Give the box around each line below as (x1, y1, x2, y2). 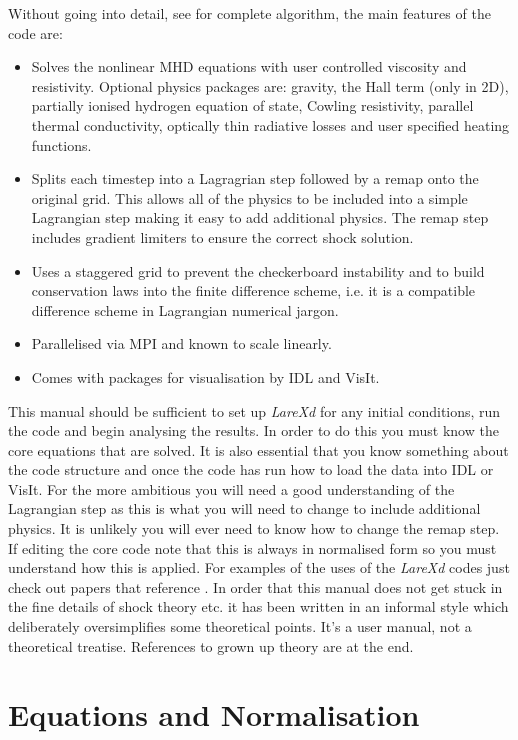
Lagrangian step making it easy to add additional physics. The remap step (31, 207, 489, 228)
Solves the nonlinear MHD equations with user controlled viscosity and (31, 56, 467, 77)
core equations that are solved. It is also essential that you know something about (8, 439, 509, 460)
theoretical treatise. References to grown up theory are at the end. (8, 635, 414, 656)
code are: (8, 22, 63, 43)
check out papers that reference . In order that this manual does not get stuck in (8, 576, 503, 597)
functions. (31, 134, 92, 155)
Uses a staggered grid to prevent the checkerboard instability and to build (31, 260, 485, 281)
